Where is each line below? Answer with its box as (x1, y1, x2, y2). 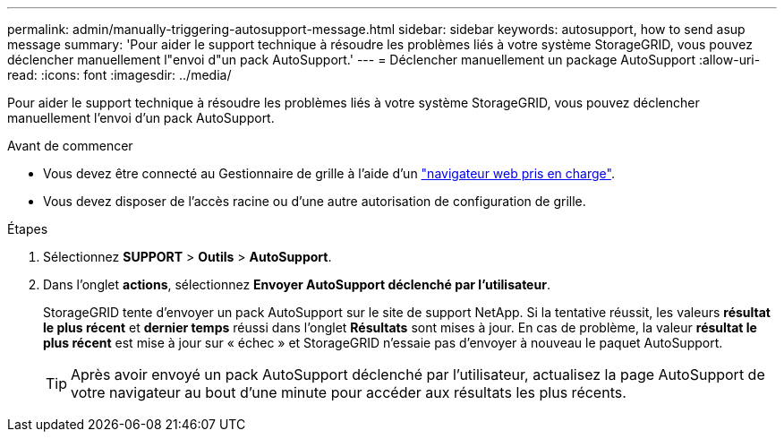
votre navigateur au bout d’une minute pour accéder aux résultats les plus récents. (71, 383, 626, 401)
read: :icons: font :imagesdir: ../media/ (7, 67, 232, 82)
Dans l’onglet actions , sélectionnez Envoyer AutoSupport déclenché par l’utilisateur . (43, 277, 550, 292)
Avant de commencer (7, 138, 133, 153)
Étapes (7, 221, 48, 237)
